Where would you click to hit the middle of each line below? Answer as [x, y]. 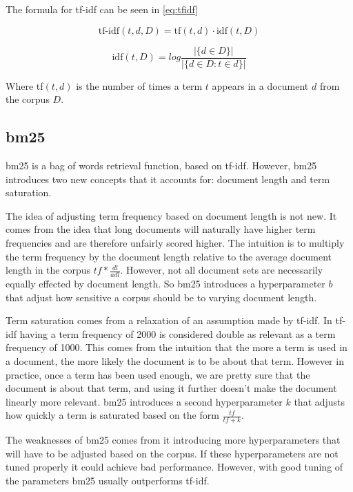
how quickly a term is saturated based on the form [112, 415]
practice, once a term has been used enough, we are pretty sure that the [158, 374]
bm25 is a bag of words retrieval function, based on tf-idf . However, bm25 [161, 165]
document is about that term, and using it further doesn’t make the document [171, 388]
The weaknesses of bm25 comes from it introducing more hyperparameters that [173, 440]
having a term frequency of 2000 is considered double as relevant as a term [178, 333]
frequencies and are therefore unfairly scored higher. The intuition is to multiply [175, 243]
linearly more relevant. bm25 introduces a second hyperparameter [144, 401]
